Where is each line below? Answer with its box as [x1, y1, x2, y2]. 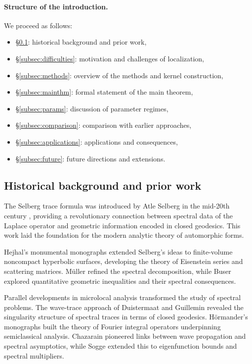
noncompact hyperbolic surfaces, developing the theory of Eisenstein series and [4, 256, 243, 266]
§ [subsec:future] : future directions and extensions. [15, 153, 166, 163]
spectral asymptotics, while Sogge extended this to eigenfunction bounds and [4, 341, 237, 351]
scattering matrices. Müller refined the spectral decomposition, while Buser [4, 265, 231, 276]
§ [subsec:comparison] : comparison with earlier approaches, [15, 120, 192, 130]
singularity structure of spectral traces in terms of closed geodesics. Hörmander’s [4, 312, 248, 322]
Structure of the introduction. [4, 1, 108, 11]
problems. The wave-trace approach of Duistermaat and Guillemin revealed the [4, 302, 244, 312]
